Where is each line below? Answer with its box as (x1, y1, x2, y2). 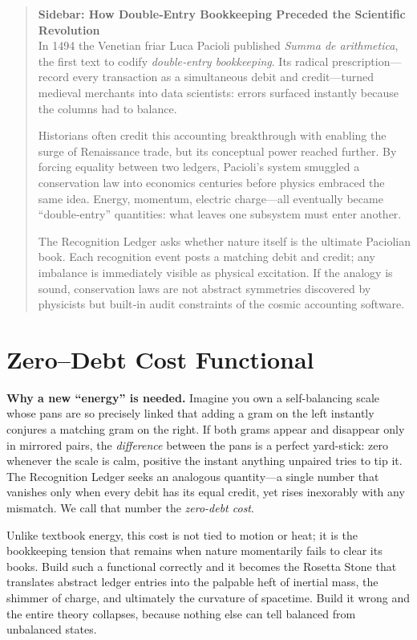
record (38, 68, 69, 85)
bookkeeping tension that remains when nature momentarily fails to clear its (6, 542, 383, 559)
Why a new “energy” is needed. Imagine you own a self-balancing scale (6, 389, 380, 406)
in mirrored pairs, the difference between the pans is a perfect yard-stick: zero (6, 436, 389, 453)
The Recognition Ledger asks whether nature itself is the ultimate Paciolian (38, 232, 411, 249)
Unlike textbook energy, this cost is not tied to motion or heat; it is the (6, 526, 358, 543)
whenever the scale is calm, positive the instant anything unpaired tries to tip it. (6, 452, 403, 469)
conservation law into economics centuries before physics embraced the (38, 173, 385, 190)
